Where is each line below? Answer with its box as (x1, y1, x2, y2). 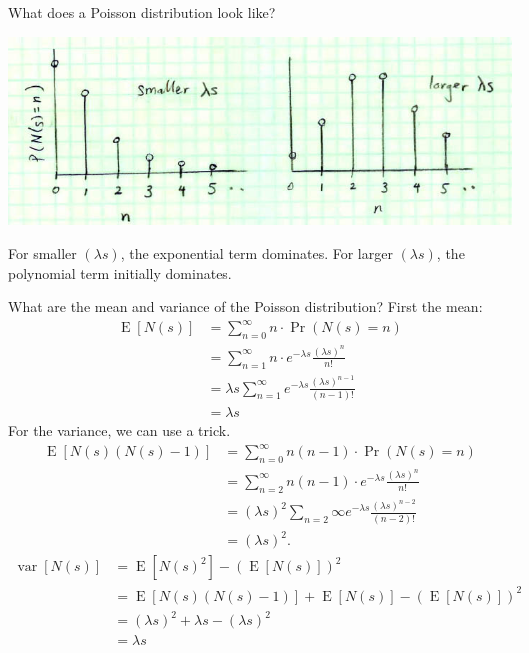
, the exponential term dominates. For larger (120, 242, 393, 263)
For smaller (8, 242, 77, 263)
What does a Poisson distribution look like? (8, 2, 276, 22)
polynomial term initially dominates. (8, 262, 232, 283)
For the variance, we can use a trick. (8, 419, 231, 440)
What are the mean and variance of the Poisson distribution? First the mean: (8, 296, 483, 317)
